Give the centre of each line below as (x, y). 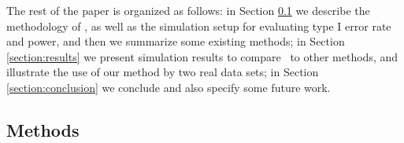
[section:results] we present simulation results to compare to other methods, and (202, 56)
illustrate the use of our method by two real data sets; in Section (163, 72)
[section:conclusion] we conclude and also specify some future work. (169, 87)
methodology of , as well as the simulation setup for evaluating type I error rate (199, 26)
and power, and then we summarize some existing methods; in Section (176, 41)
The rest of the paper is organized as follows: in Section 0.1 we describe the (188, 10)
